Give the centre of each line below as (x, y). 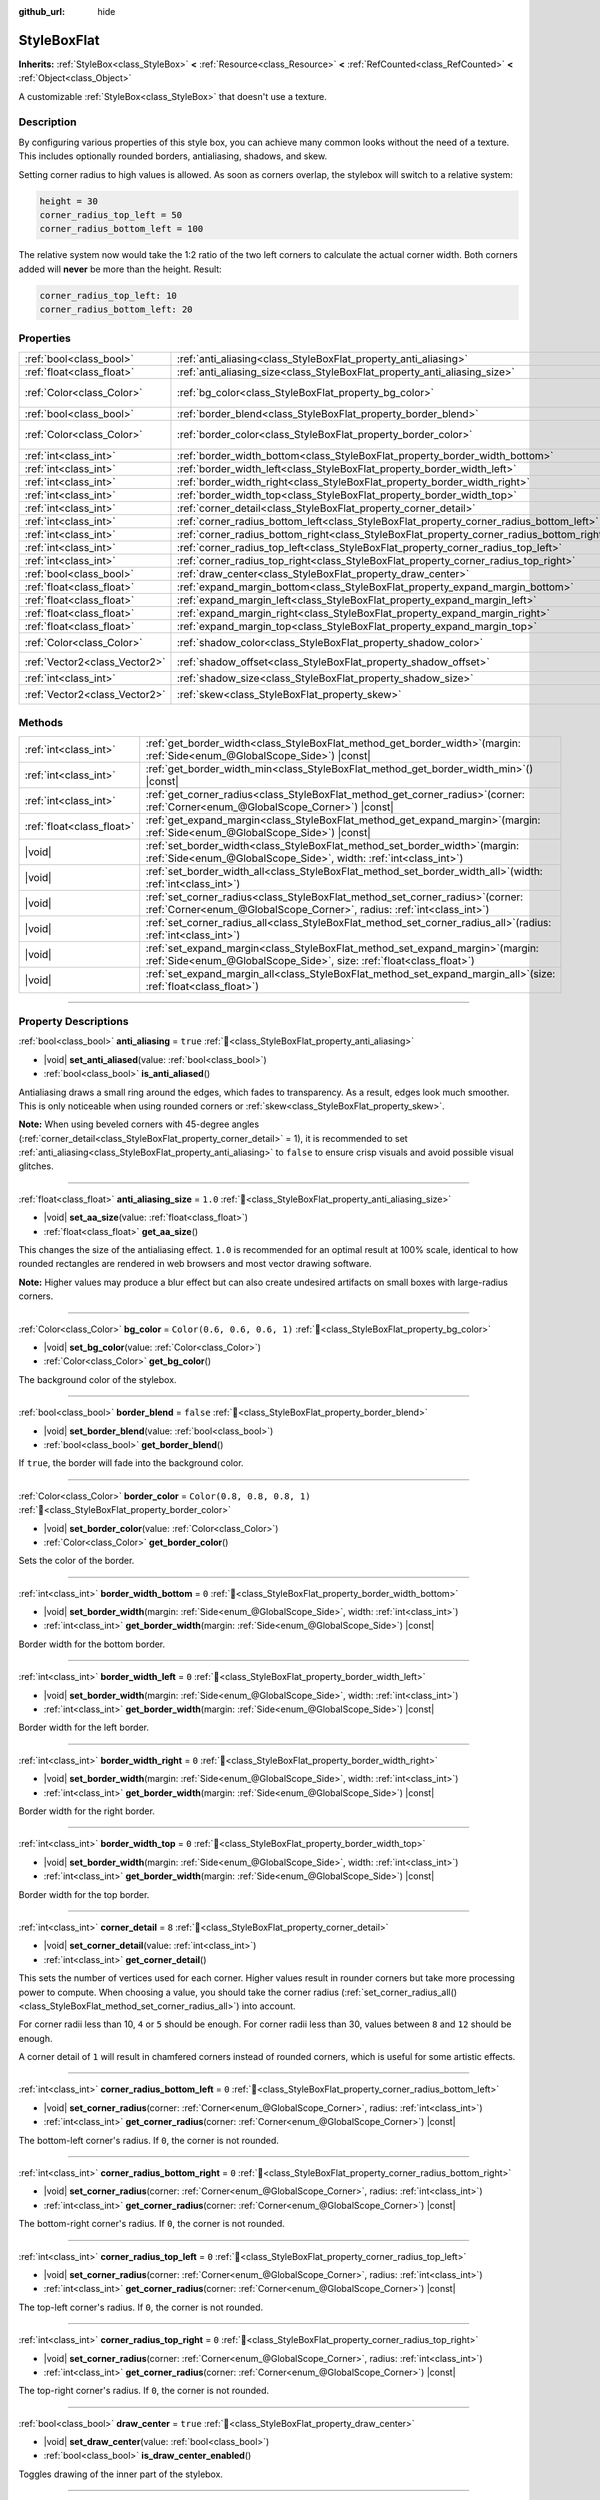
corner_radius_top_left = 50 (111, 214)
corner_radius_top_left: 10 (108, 295)
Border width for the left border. (84, 1727)
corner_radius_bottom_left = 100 (121, 229)
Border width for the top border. (84, 1894)
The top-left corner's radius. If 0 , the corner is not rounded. (141, 2307)
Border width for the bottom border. (92, 1644)
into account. (268, 2006)
